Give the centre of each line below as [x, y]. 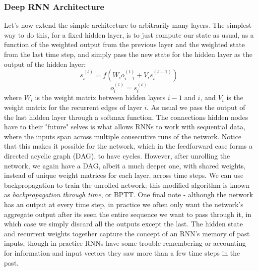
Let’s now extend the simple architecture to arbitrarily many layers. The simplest [128, 25]
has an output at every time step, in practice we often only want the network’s [124, 204]
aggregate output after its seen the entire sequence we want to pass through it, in [128, 214]
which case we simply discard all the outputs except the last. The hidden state [124, 224]
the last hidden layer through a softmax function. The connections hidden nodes [126, 117]
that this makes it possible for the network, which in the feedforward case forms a [128, 146]
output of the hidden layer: [45, 64]
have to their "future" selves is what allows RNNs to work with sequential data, [125, 127]
